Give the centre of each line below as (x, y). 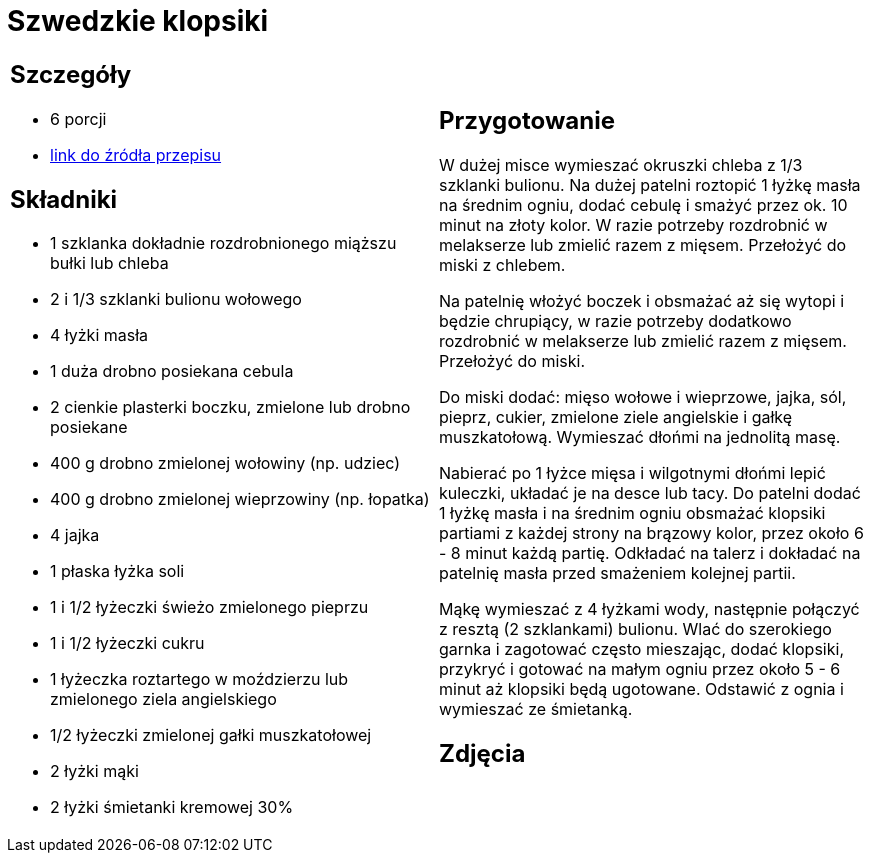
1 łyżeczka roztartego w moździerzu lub (199, 679)
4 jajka (75, 535)
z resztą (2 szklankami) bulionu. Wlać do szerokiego (635, 628)
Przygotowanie (527, 120)
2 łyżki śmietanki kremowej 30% (172, 807)
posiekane (89, 427)
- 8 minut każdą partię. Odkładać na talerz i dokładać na (650, 552)
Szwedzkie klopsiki (138, 21)
